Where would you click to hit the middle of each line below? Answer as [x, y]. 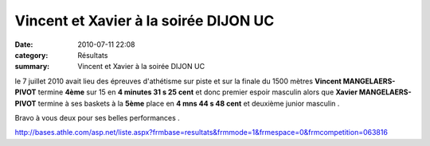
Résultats [93, 55]
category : [31, 55]
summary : [32, 67]
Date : [24, 44]
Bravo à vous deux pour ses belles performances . [98, 117]
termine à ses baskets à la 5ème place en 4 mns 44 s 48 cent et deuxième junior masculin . [189, 103]
